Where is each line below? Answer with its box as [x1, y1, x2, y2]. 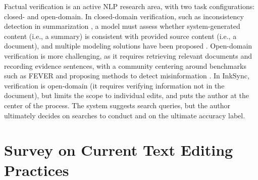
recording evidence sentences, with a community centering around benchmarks [4, 60, 246, 71]
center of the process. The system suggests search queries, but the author [4, 100, 231, 110]
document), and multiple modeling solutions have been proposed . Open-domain [4, 40, 252, 51]
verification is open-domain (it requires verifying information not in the [4, 80, 225, 91]
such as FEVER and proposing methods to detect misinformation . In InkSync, [4, 70, 249, 81]
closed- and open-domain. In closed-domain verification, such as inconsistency [4, 11, 244, 21]
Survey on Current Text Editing [4, 140, 233, 160]
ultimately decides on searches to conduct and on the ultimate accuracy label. [4, 110, 245, 120]
